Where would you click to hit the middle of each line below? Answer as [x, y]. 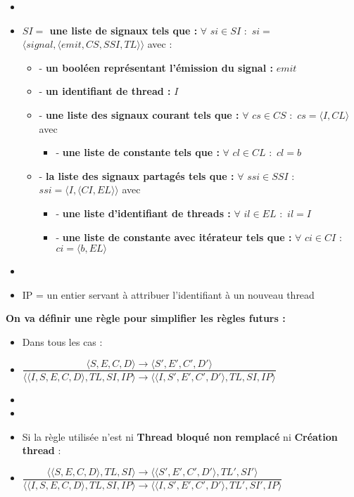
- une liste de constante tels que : [138, 152]
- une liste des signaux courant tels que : [139, 114]
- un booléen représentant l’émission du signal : [156, 67]
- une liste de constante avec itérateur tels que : [174, 237]
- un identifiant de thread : [105, 91]
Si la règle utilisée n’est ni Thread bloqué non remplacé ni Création [180, 436]
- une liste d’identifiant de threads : [143, 213]
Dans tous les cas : [62, 341]
